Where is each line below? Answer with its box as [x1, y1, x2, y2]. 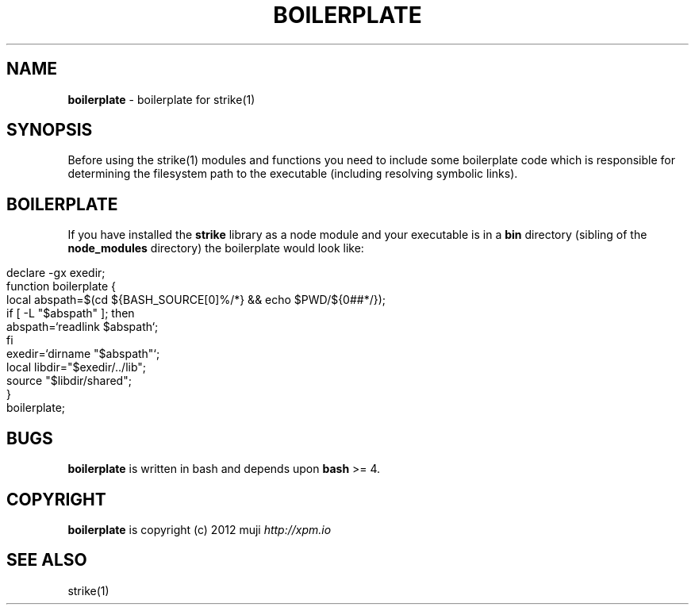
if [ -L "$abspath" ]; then [6, 306, 135, 321]
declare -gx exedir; [6, 266, 106, 280]
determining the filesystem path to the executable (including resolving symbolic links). [67, 167, 518, 181]
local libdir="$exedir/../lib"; [6, 360, 147, 375]
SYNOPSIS [6, 120, 93, 140]
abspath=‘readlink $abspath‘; [6, 320, 159, 334]
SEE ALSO [6, 550, 87, 571]
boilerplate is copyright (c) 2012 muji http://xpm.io [67, 522, 332, 536]
